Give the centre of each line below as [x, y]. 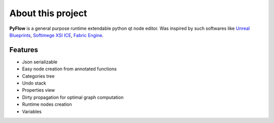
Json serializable [40, 62]
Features [24, 50]
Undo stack [34, 83]
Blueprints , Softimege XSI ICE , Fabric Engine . [57, 35]
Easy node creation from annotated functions [69, 69]
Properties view [39, 90]
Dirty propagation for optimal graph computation [73, 97]
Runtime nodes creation [47, 104]
